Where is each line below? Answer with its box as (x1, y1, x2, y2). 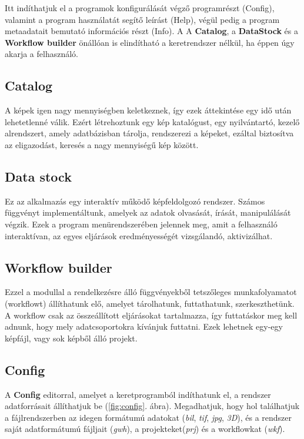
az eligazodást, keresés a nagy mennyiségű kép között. (5, 138, 199, 150)
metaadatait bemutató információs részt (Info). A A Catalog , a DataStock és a (5, 25, 298, 37)
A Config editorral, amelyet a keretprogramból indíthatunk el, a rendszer (5, 388, 271, 400)
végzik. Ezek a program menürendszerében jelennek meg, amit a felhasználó (5, 217, 278, 230)
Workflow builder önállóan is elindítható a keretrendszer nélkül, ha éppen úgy (5, 36, 295, 48)
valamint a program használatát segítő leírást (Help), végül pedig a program (5, 13, 280, 25)
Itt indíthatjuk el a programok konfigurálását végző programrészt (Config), (5, 2, 275, 14)
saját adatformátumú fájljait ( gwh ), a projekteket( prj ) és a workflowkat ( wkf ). (5, 423, 285, 435)
